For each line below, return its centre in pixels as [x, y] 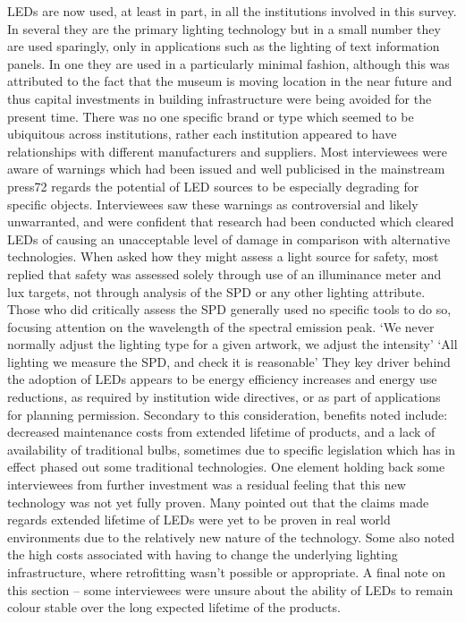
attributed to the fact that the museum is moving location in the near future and [230, 81]
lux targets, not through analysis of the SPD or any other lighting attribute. [216, 291]
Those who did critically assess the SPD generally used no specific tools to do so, [229, 309]
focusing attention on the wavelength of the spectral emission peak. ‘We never [221, 326]
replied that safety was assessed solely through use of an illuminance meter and [224, 273]
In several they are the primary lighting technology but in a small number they [224, 28]
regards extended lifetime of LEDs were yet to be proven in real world [199, 520]
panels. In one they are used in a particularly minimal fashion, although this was [228, 63]
